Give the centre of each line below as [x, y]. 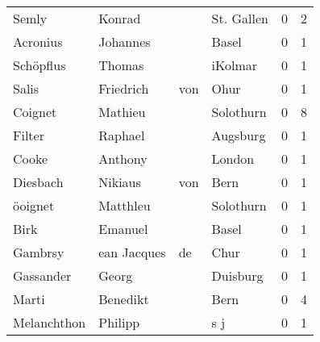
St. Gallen [240, 18]
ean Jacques [132, 252]
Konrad [120, 18]
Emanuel [123, 229]
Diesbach [38, 182]
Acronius [38, 42]
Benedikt [124, 299]
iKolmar [235, 65]
